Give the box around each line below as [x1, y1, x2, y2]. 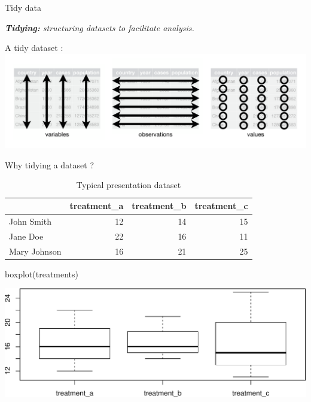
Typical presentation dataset [76, 179, 181, 191]
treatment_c [194, 200, 248, 212]
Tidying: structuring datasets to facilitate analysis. [5, 21, 194, 34]
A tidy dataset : [5, 41, 63, 54]
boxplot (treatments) [5, 267, 79, 280]
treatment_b [132, 200, 187, 212]
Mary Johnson [9, 244, 62, 257]
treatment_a [69, 200, 124, 212]
